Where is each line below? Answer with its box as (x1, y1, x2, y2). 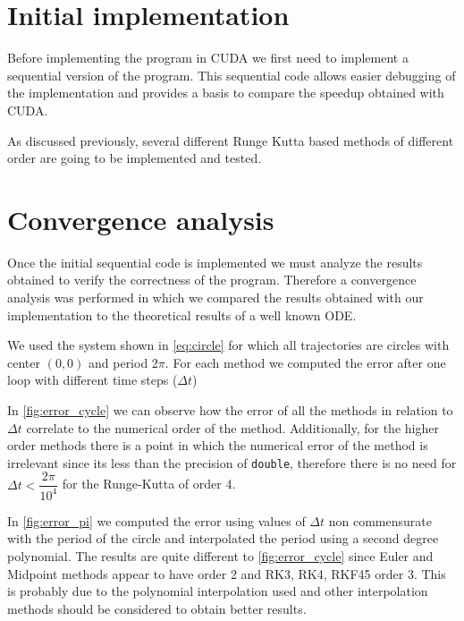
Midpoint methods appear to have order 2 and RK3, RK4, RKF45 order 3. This (7, 564, 446, 583)
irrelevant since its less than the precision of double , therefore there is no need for (7, 453, 457, 472)
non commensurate (328, 511, 432, 530)
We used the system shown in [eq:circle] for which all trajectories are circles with (7, 336, 450, 354)
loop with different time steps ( (7, 370, 178, 389)
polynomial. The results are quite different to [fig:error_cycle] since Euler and (7, 547, 434, 565)
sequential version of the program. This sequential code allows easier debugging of (7, 65, 456, 84)
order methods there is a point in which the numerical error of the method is (7, 436, 428, 455)
